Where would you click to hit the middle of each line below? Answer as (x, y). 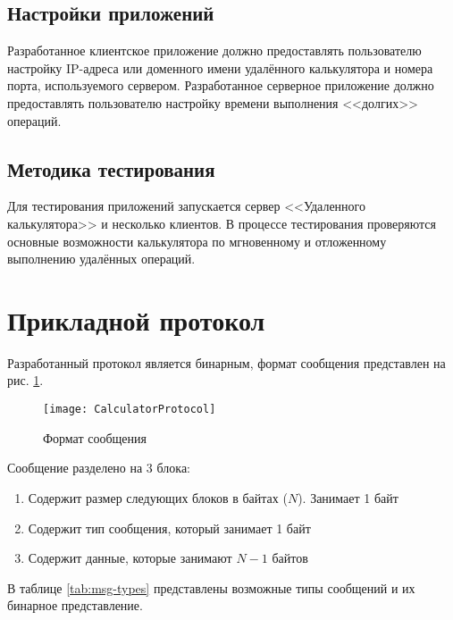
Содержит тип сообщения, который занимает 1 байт (169, 528)
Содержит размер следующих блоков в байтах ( (158, 497)
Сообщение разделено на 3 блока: (99, 468)
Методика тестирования (111, 168)
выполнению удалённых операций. (101, 259)
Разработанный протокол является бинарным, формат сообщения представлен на (226, 362)
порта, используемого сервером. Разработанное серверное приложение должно (221, 85)
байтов (290, 558)
